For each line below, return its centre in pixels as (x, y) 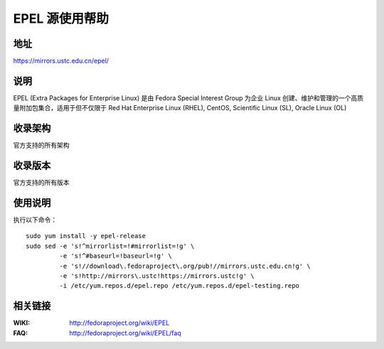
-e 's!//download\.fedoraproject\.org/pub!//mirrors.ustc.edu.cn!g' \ (185, 266)
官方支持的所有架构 (41, 145)
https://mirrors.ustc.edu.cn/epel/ (61, 61)
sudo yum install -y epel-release (86, 236)
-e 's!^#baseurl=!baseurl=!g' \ (116, 256)
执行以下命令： (35, 220)
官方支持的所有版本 (41, 183)
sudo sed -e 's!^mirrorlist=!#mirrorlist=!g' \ (110, 246)
